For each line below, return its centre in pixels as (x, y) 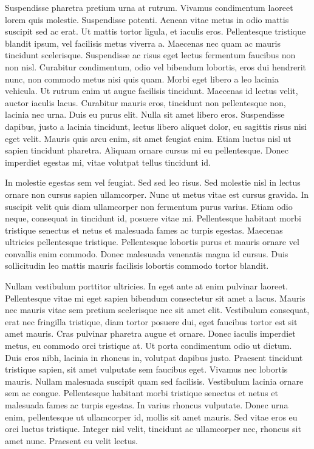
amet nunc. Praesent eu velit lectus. (71, 440)
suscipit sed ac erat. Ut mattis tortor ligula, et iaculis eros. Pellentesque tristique (155, 31)
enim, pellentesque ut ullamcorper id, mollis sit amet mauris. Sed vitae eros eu (151, 417)
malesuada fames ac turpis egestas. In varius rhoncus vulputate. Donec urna (147, 405)
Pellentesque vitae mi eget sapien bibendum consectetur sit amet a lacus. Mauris (155, 298)
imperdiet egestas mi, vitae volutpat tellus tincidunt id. (108, 162)
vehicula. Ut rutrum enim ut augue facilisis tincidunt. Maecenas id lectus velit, (152, 91)
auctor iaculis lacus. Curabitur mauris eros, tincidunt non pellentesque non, (145, 102)
